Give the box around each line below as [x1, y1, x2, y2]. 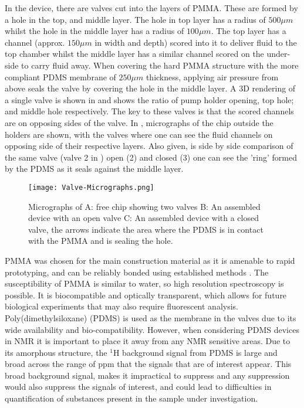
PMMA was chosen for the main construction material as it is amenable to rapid [5, 254, 295, 266]
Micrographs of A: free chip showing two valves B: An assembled [28, 200, 261, 212]
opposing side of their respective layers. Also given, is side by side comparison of [5, 140, 293, 152]
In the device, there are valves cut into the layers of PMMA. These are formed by [5, 2, 298, 13]
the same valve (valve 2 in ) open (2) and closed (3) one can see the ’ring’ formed [5, 151, 298, 163]
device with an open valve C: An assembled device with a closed [28, 212, 259, 224]
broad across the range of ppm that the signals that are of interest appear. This [5, 358, 292, 370]
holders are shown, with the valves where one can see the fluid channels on [5, 128, 273, 140]
